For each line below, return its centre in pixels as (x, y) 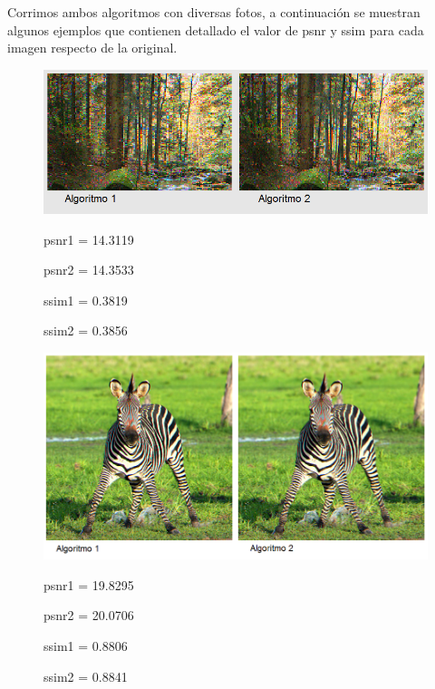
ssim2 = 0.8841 (86, 676)
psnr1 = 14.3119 (89, 239)
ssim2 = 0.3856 (86, 330)
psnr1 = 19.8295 (89, 584)
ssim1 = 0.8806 (86, 646)
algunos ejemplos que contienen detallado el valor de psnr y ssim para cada (216, 29)
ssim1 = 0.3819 (86, 300)
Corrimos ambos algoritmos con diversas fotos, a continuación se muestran (214, 12)
